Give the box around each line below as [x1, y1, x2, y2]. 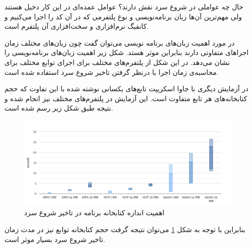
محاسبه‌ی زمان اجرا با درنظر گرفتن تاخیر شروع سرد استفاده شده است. [4, 66, 219, 77]
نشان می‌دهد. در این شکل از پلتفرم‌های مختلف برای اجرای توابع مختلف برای [4, 57, 230, 67]
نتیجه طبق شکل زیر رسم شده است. [4, 103, 113, 113]
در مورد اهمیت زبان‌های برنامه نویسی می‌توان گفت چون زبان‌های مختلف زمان [4, 37, 235, 48]
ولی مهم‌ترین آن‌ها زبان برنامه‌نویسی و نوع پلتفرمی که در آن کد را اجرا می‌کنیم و [4, 11, 242, 21]
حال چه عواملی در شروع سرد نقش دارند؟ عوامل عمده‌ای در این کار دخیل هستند [4, 1, 244, 11]
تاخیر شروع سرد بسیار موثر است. [4, 234, 105, 244]
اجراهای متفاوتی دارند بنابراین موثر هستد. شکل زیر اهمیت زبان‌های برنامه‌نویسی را [4, 47, 249, 58]
